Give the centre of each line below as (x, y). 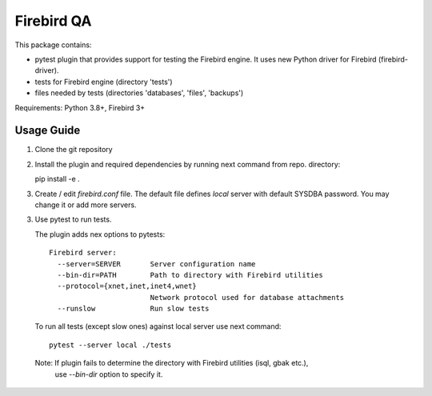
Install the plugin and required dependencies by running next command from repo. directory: (188, 164)
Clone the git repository (74, 150)
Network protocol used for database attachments (247, 297)
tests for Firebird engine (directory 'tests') (104, 82)
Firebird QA (53, 21)
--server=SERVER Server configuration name (156, 264)
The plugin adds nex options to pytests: (100, 234)
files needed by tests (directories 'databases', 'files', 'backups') (139, 93)
